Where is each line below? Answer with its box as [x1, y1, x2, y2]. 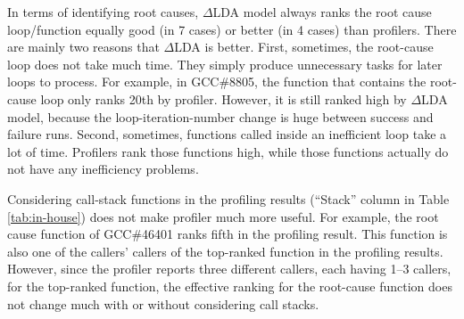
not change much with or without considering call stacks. [7, 294, 319, 313]
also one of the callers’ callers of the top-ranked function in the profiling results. [7, 241, 443, 260]
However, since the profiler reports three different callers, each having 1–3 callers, [7, 259, 452, 278]
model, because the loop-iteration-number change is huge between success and [7, 107, 434, 126]
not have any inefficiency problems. [7, 159, 199, 178]
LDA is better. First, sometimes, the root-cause [174, 37, 434, 56]
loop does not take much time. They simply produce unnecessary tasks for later [7, 54, 443, 73]
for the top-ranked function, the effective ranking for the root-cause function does [7, 276, 452, 295]
